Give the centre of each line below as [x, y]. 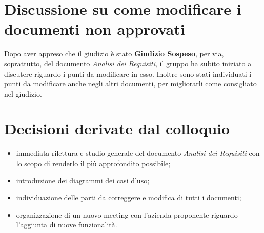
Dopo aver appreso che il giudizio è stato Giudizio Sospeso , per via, [114, 53]
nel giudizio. [23, 93]
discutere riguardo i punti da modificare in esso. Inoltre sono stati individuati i [128, 73]
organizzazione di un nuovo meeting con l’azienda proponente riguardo [127, 214]
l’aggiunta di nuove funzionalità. [67, 225]
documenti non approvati [95, 29]
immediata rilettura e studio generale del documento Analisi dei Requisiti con [138, 153]
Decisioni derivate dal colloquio [117, 129]
